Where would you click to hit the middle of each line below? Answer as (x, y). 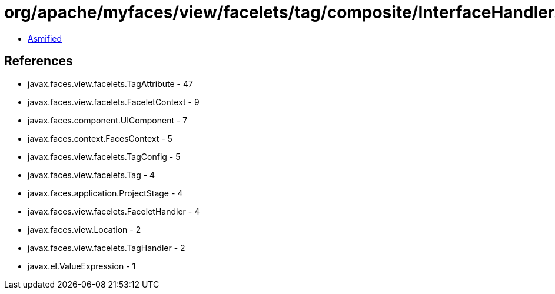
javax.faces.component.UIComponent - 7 (108, 120)
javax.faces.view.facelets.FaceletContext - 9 (114, 102)
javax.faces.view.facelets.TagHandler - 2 (107, 248)
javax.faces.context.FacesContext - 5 (100, 138)
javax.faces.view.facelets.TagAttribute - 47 (110, 83)
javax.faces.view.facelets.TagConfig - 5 (104, 156)
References (39, 61)
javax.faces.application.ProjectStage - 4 (105, 193)
